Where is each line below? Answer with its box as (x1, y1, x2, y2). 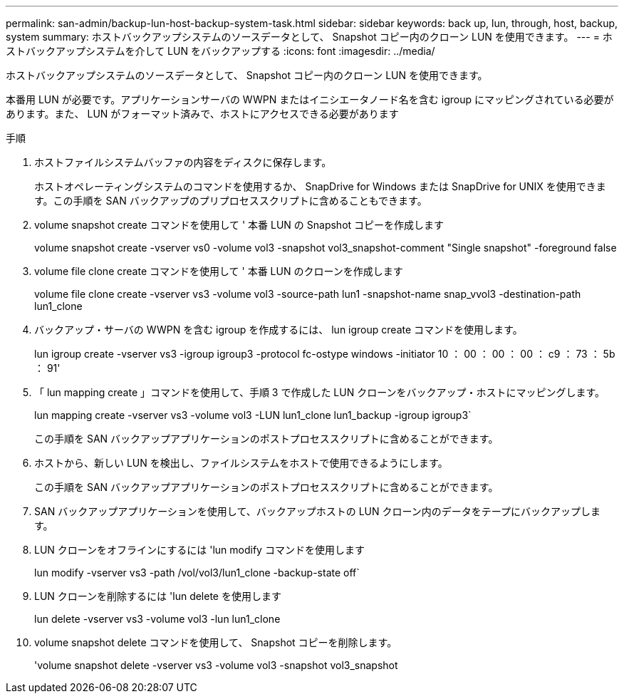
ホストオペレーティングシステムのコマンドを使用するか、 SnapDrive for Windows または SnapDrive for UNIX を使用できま (34, 180, 606, 192)
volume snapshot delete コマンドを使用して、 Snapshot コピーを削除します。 (34, 636, 397, 648)
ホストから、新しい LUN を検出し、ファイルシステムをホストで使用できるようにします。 (34, 457, 448, 469)
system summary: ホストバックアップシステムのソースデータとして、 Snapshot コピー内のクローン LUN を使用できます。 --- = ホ (6, 31, 613, 43)
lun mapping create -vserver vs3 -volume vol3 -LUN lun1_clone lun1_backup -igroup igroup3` (34, 409, 472, 421)
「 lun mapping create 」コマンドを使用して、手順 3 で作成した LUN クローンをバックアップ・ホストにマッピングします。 (34, 386, 605, 398)
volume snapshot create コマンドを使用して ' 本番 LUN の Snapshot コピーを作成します (34, 219, 444, 231)
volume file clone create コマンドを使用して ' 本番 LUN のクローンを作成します (34, 265, 403, 277)
